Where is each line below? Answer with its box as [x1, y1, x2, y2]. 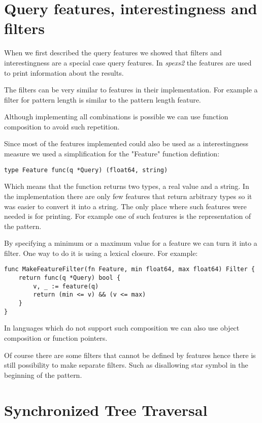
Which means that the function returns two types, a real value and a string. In [4, 181, 249, 191]
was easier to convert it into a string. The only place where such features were [4, 201, 247, 211]
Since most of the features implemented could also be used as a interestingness [4, 138, 248, 149]
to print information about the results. [4, 67, 124, 78]
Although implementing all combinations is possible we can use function [4, 111, 228, 122]
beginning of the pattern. [4, 369, 82, 380]
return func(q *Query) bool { [18, 274, 121, 282]
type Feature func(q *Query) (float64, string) [4, 166, 168, 174]
